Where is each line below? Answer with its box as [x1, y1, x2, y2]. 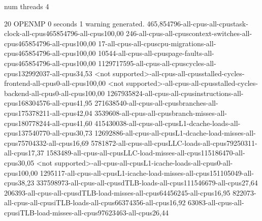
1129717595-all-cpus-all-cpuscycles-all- [98, 57, 216, 68]
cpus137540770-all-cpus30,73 [4, 128, 92, 138]
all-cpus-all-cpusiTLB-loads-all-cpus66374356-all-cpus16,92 [4, 197, 186, 208]
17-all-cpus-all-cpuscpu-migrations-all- [98, 38, 216, 48]
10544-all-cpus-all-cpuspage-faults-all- [98, 48, 214, 58]
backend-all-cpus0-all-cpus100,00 [4, 87, 105, 98]
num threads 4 [4, 1, 49, 11]
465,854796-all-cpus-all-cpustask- [147, 18, 248, 28]
